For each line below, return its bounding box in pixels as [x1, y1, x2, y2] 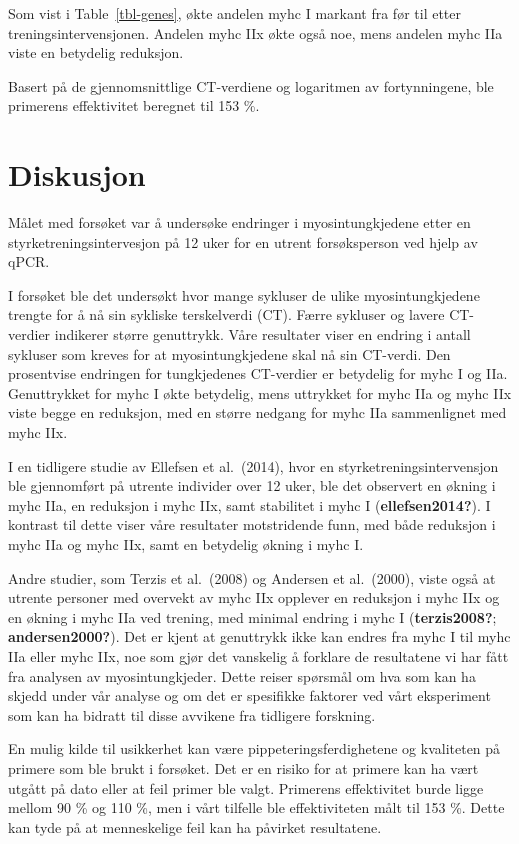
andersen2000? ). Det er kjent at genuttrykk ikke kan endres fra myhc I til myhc [8, 626, 511, 647]
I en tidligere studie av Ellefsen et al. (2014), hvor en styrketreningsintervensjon [8, 455, 499, 476]
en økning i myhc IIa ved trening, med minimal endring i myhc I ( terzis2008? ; [8, 606, 497, 627]
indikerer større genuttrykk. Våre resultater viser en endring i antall [54, 324, 471, 345]
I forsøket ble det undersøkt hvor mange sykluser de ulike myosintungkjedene [8, 284, 480, 305]
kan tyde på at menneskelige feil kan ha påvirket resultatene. [8, 816, 382, 837]
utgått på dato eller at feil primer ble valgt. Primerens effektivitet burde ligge [8, 777, 484, 798]
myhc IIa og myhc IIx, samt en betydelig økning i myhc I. [8, 534, 364, 554]
